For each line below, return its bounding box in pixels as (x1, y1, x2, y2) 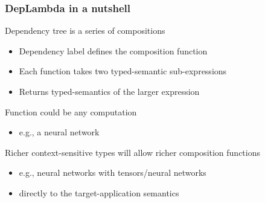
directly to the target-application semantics (19, 186, 179, 199)
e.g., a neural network (19, 126, 100, 138)
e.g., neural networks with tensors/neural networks (19, 166, 206, 179)
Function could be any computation (5, 105, 137, 118)
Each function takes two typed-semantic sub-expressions (19, 65, 227, 77)
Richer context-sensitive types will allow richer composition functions (5, 146, 261, 158)
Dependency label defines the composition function (19, 44, 208, 57)
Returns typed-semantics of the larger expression (19, 85, 200, 97)
